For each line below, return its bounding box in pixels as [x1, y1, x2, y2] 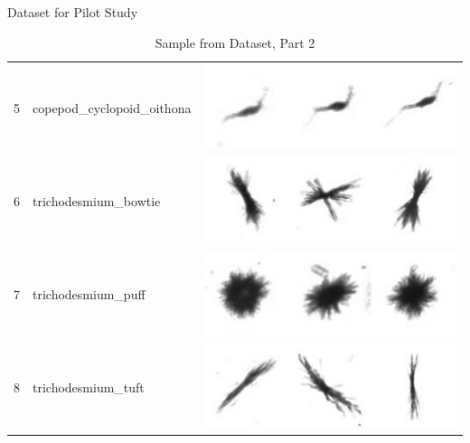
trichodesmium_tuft [33, 377, 145, 396]
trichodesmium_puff [33, 284, 146, 303]
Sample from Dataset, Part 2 [155, 33, 315, 52]
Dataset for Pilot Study [7, 3, 138, 21]
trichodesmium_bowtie [33, 191, 161, 210]
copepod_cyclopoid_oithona [33, 98, 192, 117]
